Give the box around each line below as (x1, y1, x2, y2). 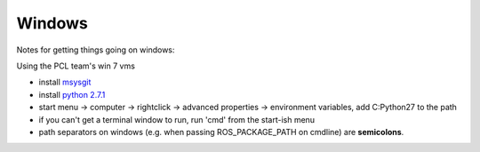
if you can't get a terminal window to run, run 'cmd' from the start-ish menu (38, 114, 316, 124)
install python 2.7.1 (38, 89, 106, 100)
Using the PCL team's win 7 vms (16, 60, 135, 71)
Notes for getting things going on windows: (16, 44, 175, 55)
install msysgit (38, 76, 92, 88)
